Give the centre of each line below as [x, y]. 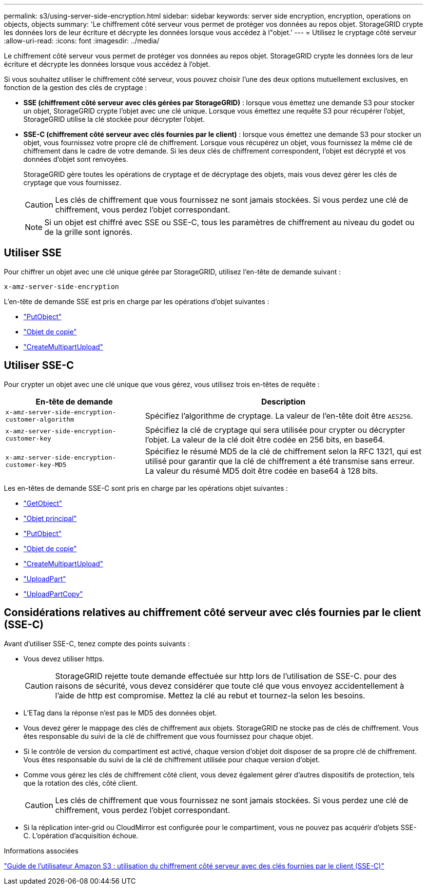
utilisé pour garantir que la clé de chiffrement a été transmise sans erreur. [280, 461]
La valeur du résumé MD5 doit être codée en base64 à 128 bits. [262, 471]
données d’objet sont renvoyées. [76, 159]
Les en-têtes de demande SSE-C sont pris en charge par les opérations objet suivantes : [146, 488]
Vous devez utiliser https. [64, 658]
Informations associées [41, 850]
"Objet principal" [50, 518]
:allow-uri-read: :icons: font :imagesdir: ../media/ [82, 41]
